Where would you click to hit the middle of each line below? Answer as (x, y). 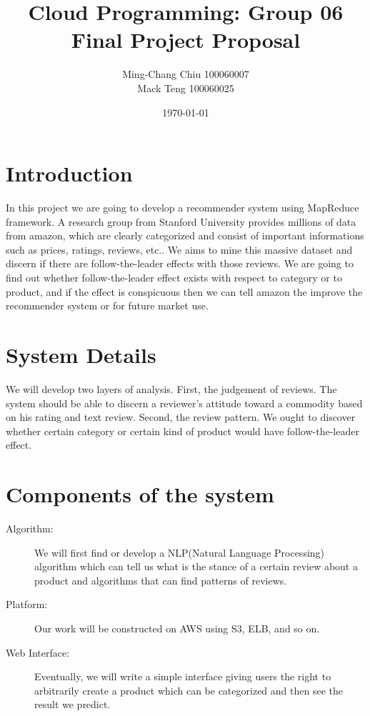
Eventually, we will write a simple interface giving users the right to (183, 676)
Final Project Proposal (186, 40)
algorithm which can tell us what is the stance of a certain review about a (196, 566)
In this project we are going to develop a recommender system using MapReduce (182, 208)
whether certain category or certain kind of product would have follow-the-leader (182, 431)
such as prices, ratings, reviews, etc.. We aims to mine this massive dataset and (179, 249)
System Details (81, 354)
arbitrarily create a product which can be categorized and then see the (189, 690)
